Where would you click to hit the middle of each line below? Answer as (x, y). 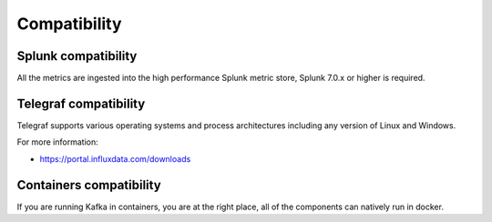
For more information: (58, 142)
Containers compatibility (89, 185)
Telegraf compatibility (81, 103)
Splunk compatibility (77, 56)
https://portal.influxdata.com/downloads (115, 158)
